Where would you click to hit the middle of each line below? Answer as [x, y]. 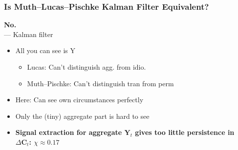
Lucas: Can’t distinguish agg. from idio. [87, 67]
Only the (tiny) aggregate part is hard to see [82, 116]
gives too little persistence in [185, 132]
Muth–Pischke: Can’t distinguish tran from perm [100, 83]
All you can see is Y [45, 50]
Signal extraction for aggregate [69, 132]
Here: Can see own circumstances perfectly [79, 100]
